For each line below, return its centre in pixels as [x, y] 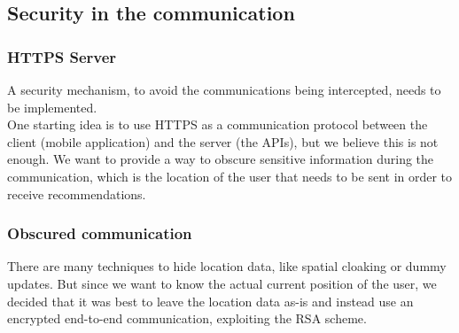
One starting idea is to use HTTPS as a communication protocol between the [218, 124]
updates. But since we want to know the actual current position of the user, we [222, 283]
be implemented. [52, 107]
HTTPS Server [62, 56]
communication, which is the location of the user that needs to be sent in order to [230, 176]
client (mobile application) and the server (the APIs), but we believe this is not [223, 141]
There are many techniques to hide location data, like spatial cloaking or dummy [227, 266]
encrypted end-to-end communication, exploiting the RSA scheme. [187, 318]
